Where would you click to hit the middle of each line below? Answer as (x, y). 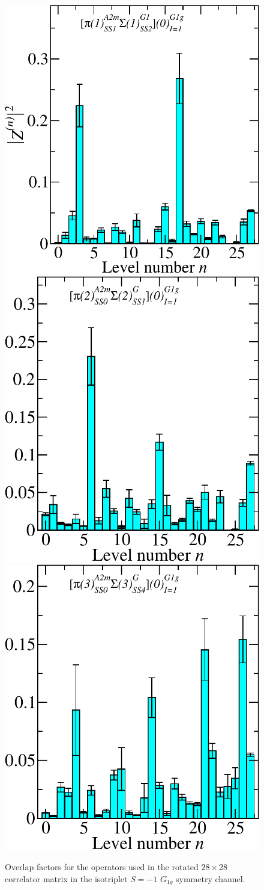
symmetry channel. (211, 878)
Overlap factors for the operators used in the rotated (102, 867)
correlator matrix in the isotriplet (66, 878)
